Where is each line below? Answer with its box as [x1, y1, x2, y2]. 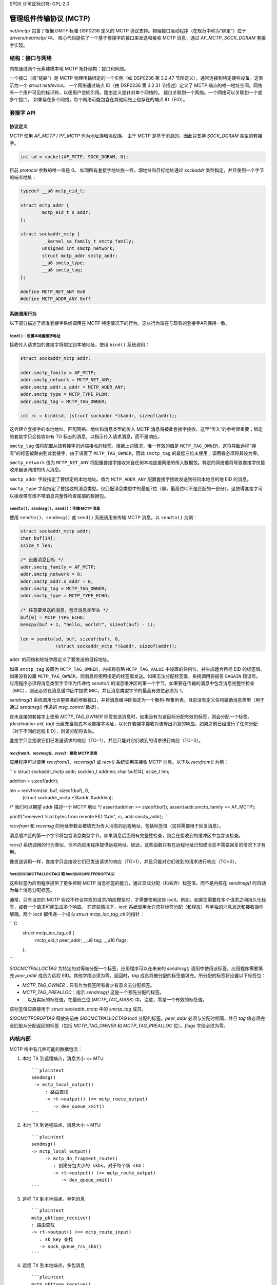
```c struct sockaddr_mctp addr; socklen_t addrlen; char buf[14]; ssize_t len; [9, 768, 169, 775]
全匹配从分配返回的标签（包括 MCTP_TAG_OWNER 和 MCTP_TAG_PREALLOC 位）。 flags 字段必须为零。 [9, 1022, 228, 1029]
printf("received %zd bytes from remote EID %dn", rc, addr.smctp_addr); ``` [9, 813, 169, 819]
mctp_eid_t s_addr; [42, 210, 91, 215]
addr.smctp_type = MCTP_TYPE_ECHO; [20, 593, 110, 599]
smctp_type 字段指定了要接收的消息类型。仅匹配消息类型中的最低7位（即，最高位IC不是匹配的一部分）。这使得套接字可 [9, 486, 263, 492]
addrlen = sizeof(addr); [9, 778, 59, 784]
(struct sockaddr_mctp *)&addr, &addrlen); [22, 794, 113, 800]
